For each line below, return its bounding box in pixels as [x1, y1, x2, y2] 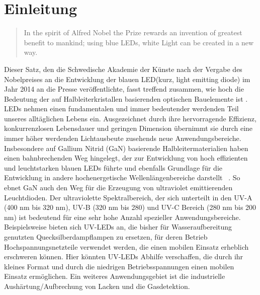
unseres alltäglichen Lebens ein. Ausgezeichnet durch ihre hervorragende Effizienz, [4, 113, 256, 123]
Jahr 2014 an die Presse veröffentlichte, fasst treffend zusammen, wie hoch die [4, 84, 244, 94]
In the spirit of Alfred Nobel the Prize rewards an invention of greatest [24, 27, 242, 38]
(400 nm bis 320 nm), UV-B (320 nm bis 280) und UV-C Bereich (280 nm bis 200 [4, 202, 256, 212]
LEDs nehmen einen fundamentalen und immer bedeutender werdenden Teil [4, 103, 239, 114]
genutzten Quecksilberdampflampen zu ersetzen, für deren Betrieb [4, 232, 208, 242]
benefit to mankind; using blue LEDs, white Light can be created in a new [24, 37, 254, 47]
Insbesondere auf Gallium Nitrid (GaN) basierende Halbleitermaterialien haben [4, 142, 248, 153]
